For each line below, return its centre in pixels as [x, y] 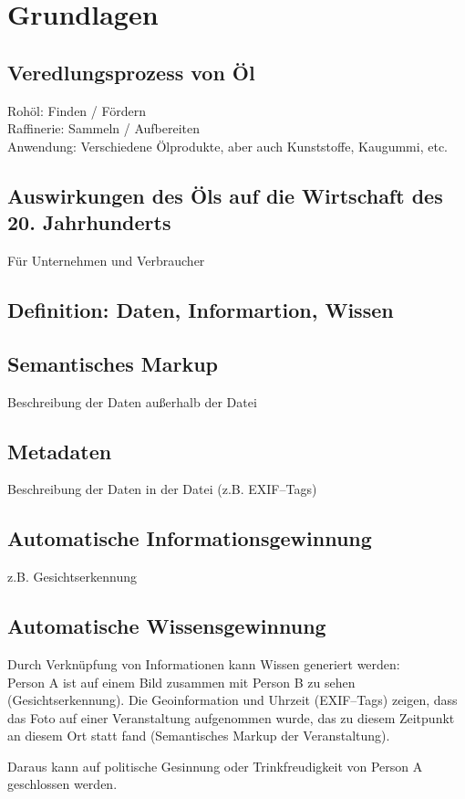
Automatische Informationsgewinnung [190, 538]
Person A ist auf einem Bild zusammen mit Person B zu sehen [181, 682]
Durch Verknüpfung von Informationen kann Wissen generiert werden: [204, 663]
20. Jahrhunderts [89, 222]
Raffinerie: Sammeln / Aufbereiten [104, 128]
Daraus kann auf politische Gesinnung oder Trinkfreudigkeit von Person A [215, 766]
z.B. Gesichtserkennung [72, 577]
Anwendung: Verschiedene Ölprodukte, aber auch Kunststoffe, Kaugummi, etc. [227, 146]
